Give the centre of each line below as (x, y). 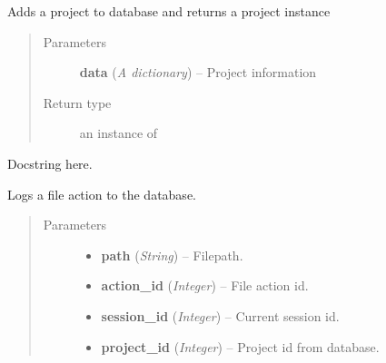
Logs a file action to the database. (102, 194)
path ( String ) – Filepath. (172, 255)
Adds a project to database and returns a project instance (169, 11)
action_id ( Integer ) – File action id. (205, 285)
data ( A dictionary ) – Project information (198, 72)
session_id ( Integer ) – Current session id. (220, 315)
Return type (77, 102)
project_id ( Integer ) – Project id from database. (240, 346)
